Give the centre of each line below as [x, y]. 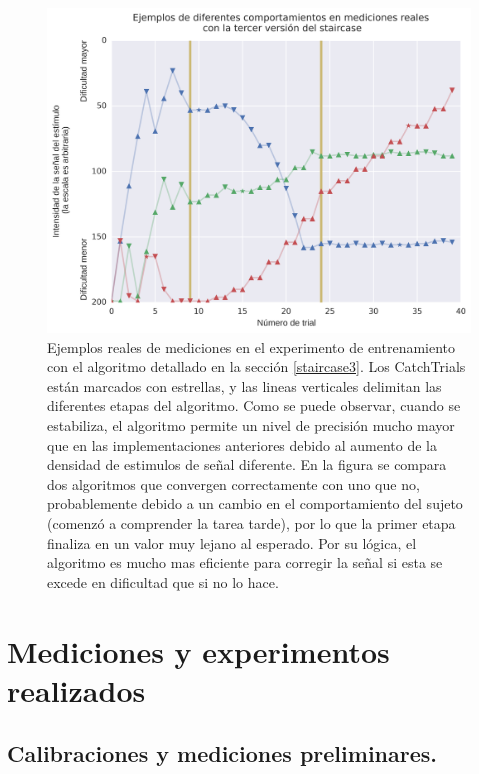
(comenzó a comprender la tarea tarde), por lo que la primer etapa [251, 522]
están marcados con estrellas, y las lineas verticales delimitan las [244, 385]
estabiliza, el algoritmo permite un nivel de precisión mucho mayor [251, 425]
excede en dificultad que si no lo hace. [163, 581]
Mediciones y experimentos [198, 650]
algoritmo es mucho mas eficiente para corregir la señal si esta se [245, 562]
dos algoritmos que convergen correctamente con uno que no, [233, 483]
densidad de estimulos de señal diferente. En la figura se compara [247, 464]
